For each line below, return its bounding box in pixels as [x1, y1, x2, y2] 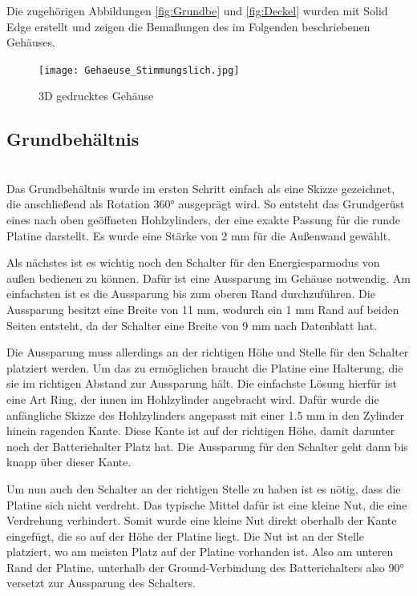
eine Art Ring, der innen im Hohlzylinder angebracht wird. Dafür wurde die [6, 390, 379, 407]
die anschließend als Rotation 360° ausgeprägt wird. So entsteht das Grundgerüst [6, 195, 405, 212]
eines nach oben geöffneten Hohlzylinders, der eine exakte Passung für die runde [6, 211, 401, 228]
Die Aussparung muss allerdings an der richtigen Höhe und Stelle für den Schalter [6, 344, 409, 360]
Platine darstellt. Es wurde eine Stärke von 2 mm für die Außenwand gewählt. [6, 227, 391, 244]
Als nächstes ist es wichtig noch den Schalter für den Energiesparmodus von [6, 254, 380, 271]
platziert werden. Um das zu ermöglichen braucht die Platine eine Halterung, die [6, 359, 403, 376]
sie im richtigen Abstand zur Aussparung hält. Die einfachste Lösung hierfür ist [6, 375, 397, 392]
